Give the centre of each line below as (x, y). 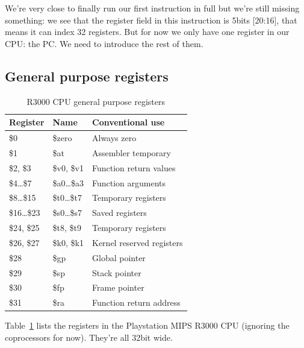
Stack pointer (117, 272)
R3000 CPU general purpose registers (96, 101)
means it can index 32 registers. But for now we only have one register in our (147, 32)
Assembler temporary (132, 152)
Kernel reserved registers (138, 242)
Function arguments (129, 182)
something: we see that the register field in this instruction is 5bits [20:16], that (151, 20)
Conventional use (129, 122)
